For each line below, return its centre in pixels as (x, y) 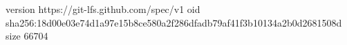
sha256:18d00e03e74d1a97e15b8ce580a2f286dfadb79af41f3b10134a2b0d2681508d (174, 22)
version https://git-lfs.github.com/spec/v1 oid (103, 9)
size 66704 (27, 36)
